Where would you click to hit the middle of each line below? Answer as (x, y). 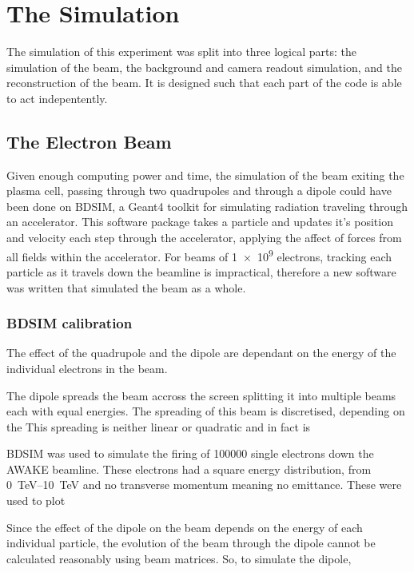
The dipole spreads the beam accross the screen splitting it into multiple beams (201, 395)
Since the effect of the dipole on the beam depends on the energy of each (185, 527)
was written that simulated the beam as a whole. (126, 287)
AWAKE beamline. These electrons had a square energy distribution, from (189, 469)
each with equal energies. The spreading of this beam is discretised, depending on (206, 411)
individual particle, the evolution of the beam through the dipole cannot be (191, 543)
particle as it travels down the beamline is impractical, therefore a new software (201, 271)
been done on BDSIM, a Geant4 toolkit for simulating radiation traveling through (207, 206)
